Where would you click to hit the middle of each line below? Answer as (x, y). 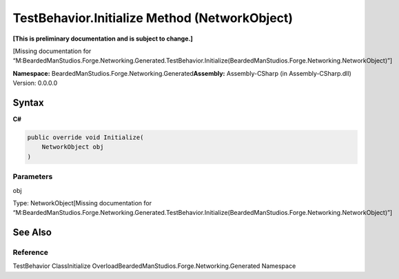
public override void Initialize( (85, 137)
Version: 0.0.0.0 (35, 83)
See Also (32, 232)
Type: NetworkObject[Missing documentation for (82, 203)
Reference (30, 253)
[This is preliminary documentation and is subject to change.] (103, 39)
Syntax (28, 102)
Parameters (33, 177)
